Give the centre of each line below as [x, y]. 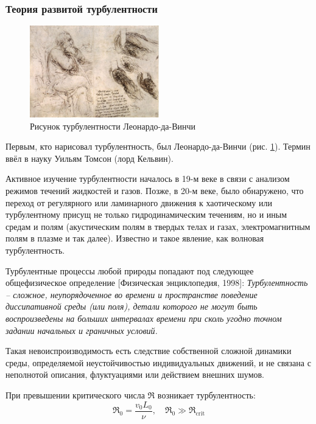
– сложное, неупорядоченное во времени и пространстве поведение [132, 294]
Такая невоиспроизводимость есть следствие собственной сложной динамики [149, 351]
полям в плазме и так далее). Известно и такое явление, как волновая [135, 238]
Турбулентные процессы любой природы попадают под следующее [130, 270]
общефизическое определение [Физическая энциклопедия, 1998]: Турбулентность [157, 283]
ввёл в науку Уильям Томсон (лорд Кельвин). [90, 158]
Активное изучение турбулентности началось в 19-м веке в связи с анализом [148, 179]
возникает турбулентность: [206, 394]
